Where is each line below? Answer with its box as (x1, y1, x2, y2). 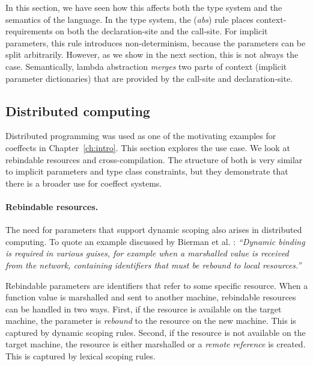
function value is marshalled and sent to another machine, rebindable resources (5, 291, 296, 303)
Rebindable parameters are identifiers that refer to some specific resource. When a (5, 279, 308, 291)
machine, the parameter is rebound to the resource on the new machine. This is (5, 314, 296, 327)
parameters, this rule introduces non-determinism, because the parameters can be (5, 36, 306, 49)
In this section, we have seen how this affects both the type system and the (5, 1, 282, 13)
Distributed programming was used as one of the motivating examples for (5, 129, 276, 142)
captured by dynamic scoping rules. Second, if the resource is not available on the (5, 326, 306, 338)
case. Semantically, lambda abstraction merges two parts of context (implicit (5, 60, 287, 72)
